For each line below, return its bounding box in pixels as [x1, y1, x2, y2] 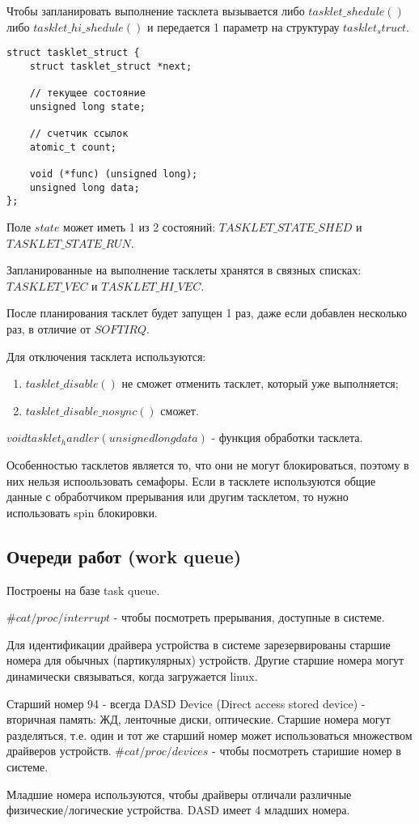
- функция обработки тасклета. [211, 429, 363, 446]
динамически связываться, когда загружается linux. [6, 667, 258, 684]
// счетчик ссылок [29, 128, 129, 140]
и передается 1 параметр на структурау [146, 18, 340, 35]
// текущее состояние [29, 87, 146, 100]
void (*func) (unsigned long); [29, 168, 198, 181]
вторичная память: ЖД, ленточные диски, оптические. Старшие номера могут [6, 711, 391, 728]
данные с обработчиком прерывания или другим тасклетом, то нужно [6, 488, 349, 505]
